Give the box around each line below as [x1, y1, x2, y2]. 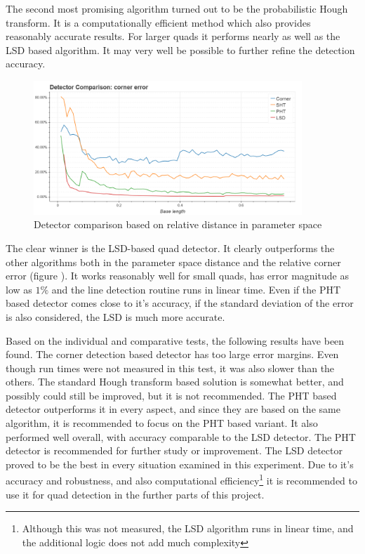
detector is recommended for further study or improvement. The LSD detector [6, 443, 343, 458]
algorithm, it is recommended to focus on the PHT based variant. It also [6, 416, 318, 430]
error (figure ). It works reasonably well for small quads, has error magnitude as [6, 268, 349, 283]
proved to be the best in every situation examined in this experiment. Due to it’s [6, 456, 354, 471]
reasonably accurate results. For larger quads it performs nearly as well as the [6, 29, 340, 44]
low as [6, 282, 32, 296]
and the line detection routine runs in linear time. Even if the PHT [51, 282, 341, 296]
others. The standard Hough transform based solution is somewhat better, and [6, 374, 344, 389]
